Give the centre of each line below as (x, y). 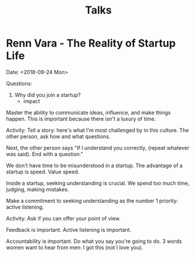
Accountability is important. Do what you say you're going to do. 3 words (94, 241)
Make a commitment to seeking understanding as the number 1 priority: (92, 201)
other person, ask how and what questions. (58, 136)
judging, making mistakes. (37, 189)
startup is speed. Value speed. (43, 172)
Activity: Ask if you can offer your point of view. (64, 218)
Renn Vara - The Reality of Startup (91, 43)
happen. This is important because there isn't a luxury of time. (81, 119)
